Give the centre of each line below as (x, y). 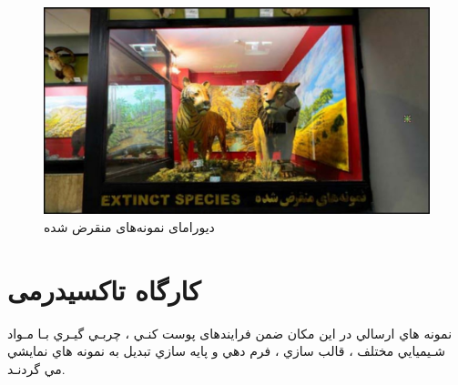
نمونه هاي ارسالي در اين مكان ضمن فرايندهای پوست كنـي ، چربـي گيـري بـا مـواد (230, 333)
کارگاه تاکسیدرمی (104, 289)
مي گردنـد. (36, 368)
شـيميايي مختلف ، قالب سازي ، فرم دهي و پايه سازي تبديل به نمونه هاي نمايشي (227, 351)
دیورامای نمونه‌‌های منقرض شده (129, 226)
